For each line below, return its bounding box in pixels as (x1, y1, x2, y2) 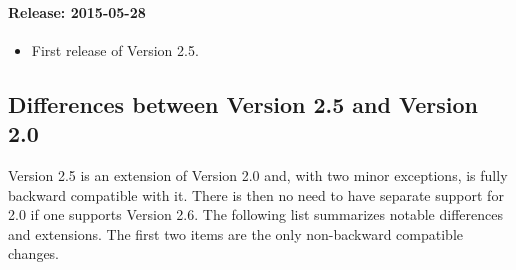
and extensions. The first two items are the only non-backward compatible (8, 223, 464, 244)
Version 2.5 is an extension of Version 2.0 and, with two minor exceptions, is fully (8, 164, 508, 185)
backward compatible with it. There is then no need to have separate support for (8, 184, 504, 205)
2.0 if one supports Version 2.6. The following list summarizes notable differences (8, 204, 503, 225)
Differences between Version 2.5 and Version (8, 88, 478, 119)
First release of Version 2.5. (31, 39, 199, 60)
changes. (8, 243, 60, 264)
